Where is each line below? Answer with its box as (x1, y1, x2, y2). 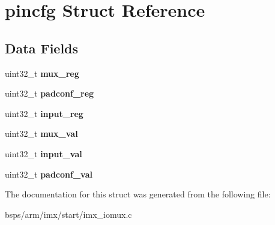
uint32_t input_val (5, 147, 82, 160)
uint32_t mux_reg (5, 67, 79, 79)
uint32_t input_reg (5, 107, 83, 119)
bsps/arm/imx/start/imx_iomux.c (5, 208, 132, 220)
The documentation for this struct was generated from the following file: (5, 188, 271, 200)
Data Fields (5, 38, 79, 57)
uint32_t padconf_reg (5, 87, 94, 100)
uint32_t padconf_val (5, 167, 92, 180)
